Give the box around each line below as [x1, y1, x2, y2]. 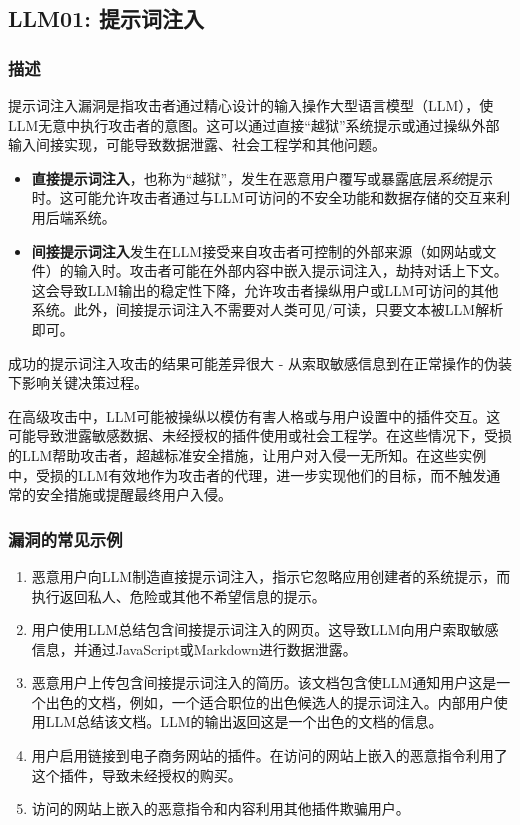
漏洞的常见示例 [8, 526, 123, 551]
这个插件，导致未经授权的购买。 [31, 764, 242, 785]
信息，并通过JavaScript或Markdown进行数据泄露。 [31, 638, 357, 659]
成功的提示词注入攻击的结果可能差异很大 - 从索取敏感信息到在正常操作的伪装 [8, 352, 512, 373]
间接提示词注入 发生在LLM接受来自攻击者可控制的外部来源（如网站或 [31, 240, 483, 261]
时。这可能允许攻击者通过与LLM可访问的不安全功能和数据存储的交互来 [31, 187, 497, 208]
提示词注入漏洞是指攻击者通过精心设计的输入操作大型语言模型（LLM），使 [8, 95, 494, 115]
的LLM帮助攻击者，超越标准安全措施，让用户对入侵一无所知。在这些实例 [8, 444, 487, 465]
